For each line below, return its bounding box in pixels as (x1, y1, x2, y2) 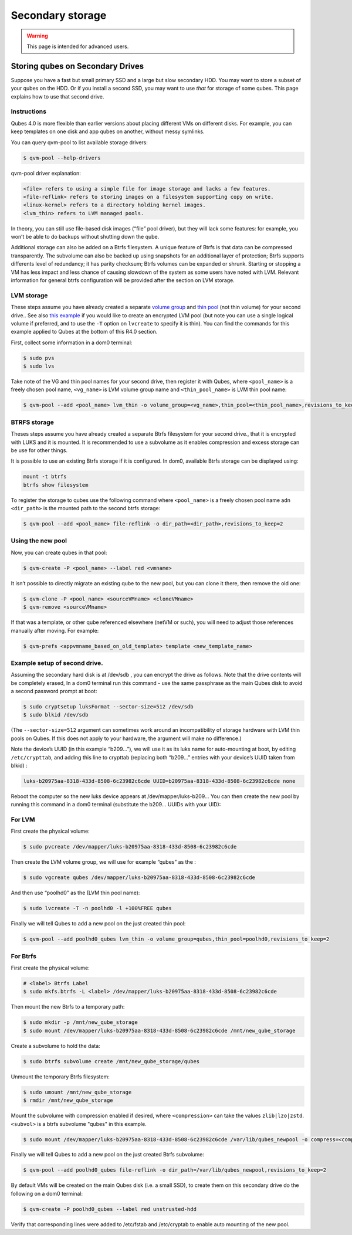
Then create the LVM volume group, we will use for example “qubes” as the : (11, 859, 197, 866)
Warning (26, 32, 48, 39)
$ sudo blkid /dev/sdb (23, 711, 89, 718)
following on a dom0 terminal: (11, 1190, 83, 1197)
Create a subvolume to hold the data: (11, 1042, 101, 1049)
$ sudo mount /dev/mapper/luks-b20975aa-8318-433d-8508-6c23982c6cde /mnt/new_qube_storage (23, 1027, 296, 1034)
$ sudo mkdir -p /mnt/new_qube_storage (23, 1019, 138, 1026)
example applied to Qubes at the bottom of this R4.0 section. (11, 328, 158, 335)
